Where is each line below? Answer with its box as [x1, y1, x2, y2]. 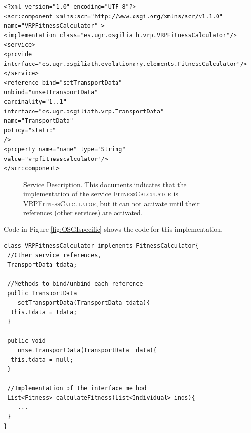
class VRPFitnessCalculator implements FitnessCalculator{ [4, 242, 199, 249]
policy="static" [4, 127, 56, 134]
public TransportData [7, 289, 77, 297]
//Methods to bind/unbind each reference [7, 280, 143, 288]
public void [7, 337, 46, 344]
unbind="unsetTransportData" [4, 89, 98, 96]
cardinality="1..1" [4, 98, 67, 105]
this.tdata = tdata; [11, 308, 77, 316]
